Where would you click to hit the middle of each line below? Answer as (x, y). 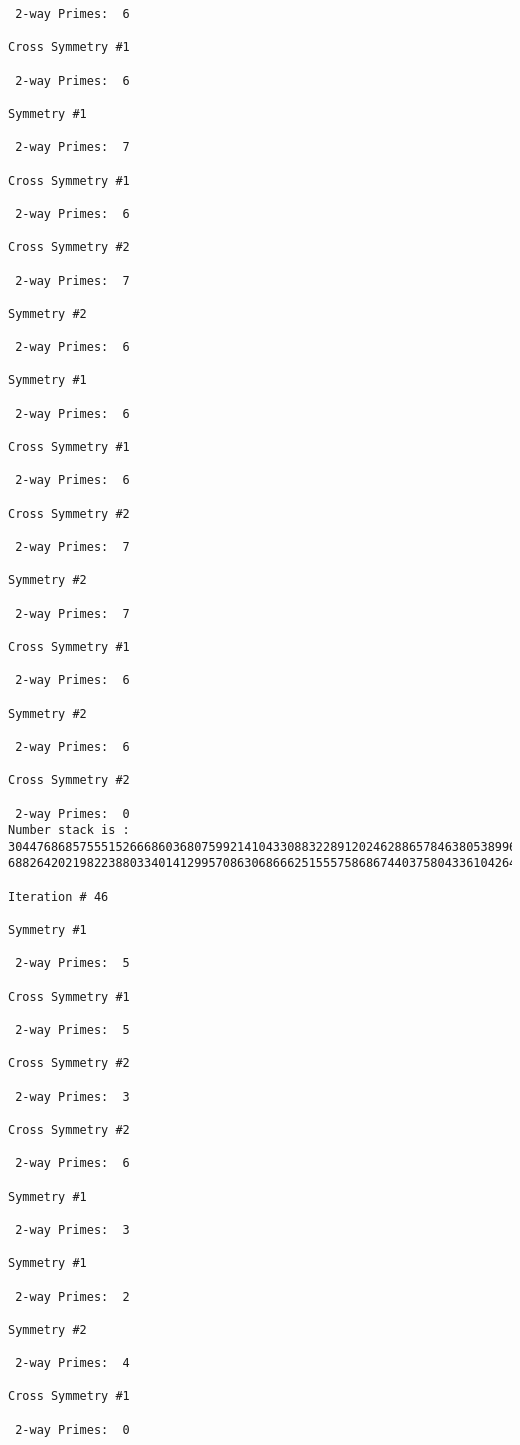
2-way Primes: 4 (72, 1363)
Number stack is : (69, 830)
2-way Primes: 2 (72, 1296)
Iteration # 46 (58, 896)
